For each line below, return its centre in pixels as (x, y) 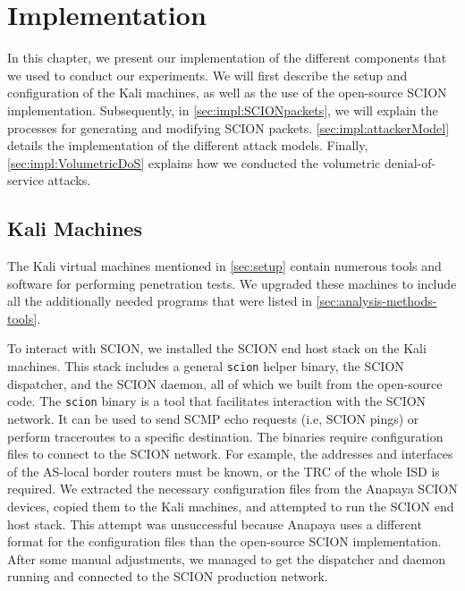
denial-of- (410, 162)
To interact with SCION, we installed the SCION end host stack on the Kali (217, 348)
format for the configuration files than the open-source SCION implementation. (224, 541)
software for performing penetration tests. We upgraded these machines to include (232, 283)
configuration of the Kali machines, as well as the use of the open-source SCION (227, 93)
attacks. (69, 180)
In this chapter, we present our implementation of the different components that (227, 58)
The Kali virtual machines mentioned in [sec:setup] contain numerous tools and (224, 266)
